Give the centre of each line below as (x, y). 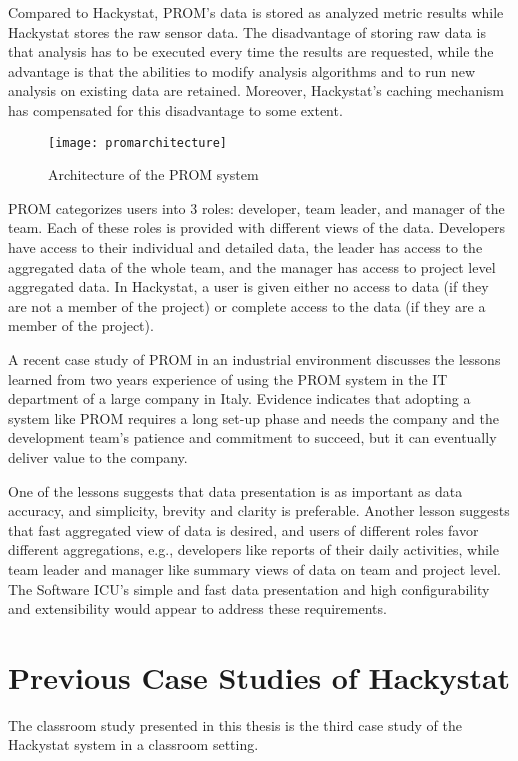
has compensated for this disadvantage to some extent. (175, 109)
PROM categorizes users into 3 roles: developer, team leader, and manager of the (256, 207)
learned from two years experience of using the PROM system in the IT (228, 378)
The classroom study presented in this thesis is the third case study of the (235, 724)
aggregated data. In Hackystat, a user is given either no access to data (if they (248, 286)
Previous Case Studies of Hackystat (259, 676)
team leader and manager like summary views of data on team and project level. (254, 568)
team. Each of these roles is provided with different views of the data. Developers (257, 227)
